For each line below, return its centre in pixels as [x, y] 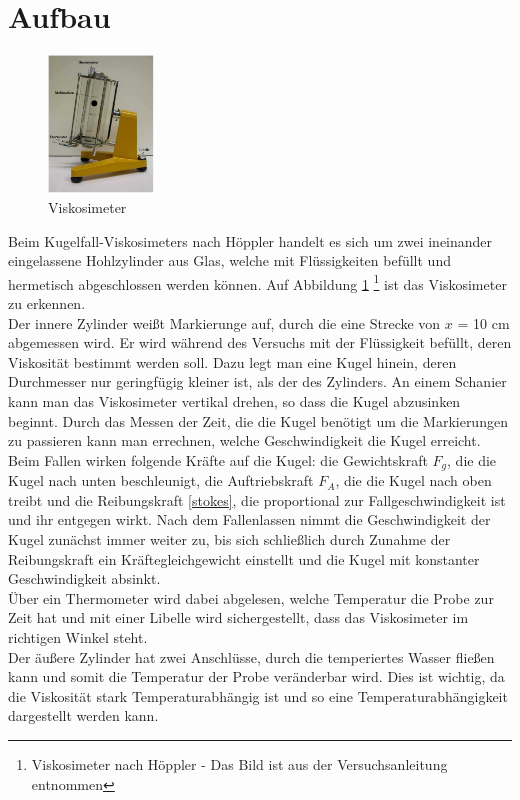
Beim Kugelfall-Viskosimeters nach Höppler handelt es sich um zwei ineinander [250, 240]
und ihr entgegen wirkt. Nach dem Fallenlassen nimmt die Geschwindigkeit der [249, 519]
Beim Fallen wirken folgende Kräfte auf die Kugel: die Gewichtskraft [218, 459]
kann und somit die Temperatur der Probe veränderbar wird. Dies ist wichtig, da [256, 676]
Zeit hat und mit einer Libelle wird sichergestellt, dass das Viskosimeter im [238, 617]
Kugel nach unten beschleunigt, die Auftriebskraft [161, 480]
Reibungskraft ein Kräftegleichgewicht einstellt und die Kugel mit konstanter [244, 558]
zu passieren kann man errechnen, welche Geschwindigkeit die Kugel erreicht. [244, 440]
